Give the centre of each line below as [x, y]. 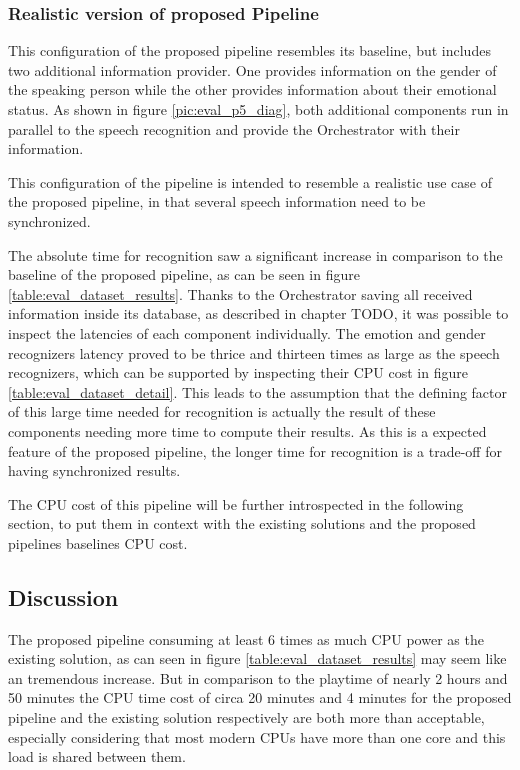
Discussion [63, 596]
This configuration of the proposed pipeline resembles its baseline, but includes [249, 50]
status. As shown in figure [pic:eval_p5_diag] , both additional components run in [258, 109]
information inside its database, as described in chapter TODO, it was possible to [258, 313]
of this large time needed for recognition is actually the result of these [222, 411]
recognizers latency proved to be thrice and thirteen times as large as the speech [254, 352]
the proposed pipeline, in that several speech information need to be [217, 201]
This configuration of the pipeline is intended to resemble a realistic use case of [250, 181]
